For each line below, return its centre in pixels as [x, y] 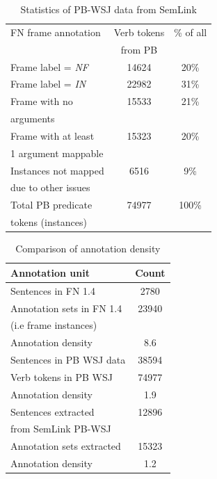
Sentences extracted [53, 411]
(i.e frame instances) [54, 325]
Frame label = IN [48, 84]
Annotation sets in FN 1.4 [66, 308]
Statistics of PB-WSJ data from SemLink [108, 9]
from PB [139, 49]
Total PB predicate [51, 205]
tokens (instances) [49, 222]
